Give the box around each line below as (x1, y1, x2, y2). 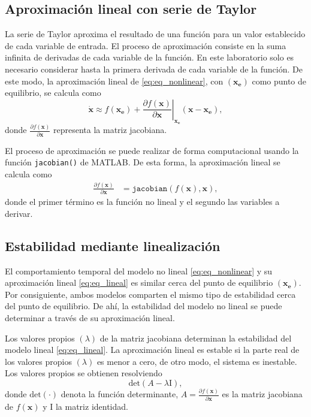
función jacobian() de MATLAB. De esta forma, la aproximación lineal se (5, 156, 280, 168)
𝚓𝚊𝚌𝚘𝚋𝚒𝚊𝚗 (132, 184, 168, 193)
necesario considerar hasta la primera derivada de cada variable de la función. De (5, 62, 303, 75)
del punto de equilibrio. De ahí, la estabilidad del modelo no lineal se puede (5, 300, 282, 312)
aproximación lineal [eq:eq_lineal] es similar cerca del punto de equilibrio (5, 276, 273, 289)
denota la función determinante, (61, 388, 179, 400)
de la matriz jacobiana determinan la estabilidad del (99, 331, 292, 344)
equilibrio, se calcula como (5, 86, 101, 99)
